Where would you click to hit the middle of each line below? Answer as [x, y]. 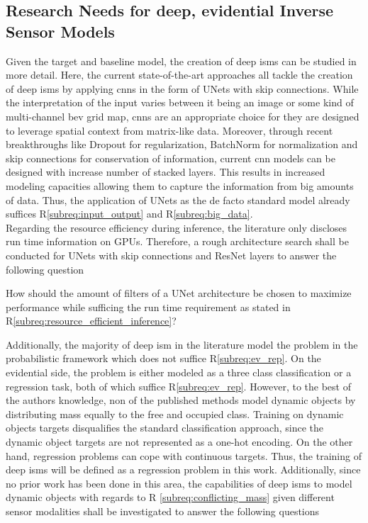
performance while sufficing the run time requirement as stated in [148, 307]
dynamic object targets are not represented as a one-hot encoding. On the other [179, 442]
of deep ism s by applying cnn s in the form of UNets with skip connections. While [182, 88]
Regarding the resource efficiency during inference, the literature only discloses [177, 227]
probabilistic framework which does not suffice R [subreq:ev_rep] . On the [163, 358]
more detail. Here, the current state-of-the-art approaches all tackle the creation [179, 75]
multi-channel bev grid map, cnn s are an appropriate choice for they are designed [183, 116]
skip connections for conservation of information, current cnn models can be [171, 158]
